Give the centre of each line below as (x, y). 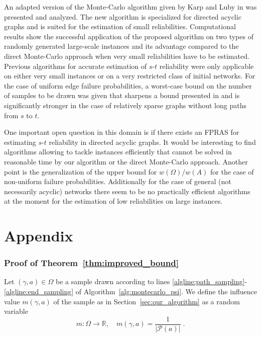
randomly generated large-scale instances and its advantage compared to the (121, 46)
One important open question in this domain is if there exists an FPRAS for (122, 132)
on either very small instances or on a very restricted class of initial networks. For (130, 76)
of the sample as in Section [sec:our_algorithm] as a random (147, 301)
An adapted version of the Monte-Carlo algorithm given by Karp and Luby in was (130, 7)
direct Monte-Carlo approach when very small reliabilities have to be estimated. (127, 56)
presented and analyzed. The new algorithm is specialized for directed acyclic (123, 16)
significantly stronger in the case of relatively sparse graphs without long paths (125, 105)
